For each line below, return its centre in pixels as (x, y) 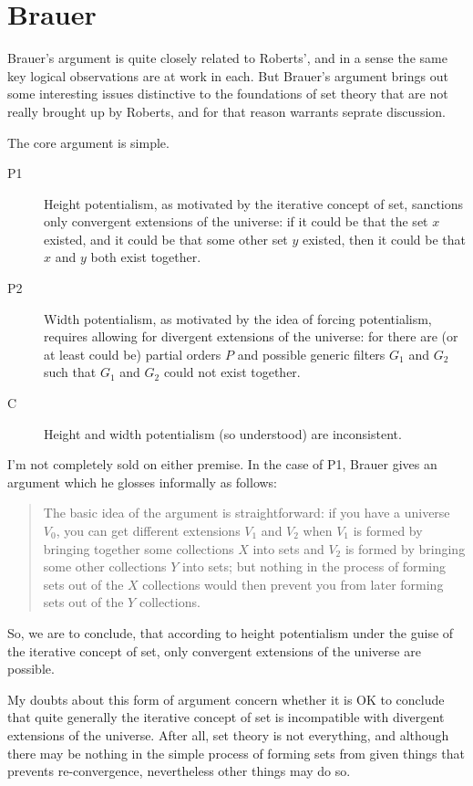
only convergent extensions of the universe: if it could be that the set (236, 221)
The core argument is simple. (88, 142)
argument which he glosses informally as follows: (143, 482)
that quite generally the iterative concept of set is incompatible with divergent (226, 717)
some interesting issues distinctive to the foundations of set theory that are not (228, 94)
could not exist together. (232, 372)
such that (70, 372)
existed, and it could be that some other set (166, 239)
